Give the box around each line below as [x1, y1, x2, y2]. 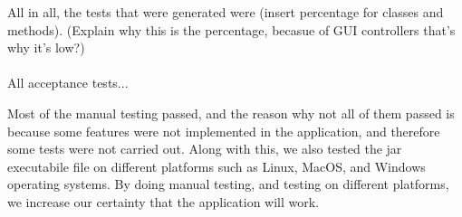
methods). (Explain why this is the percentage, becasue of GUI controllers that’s [7, 20, 456, 39]
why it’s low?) [7, 38, 85, 57]
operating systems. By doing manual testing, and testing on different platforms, [7, 175, 449, 193]
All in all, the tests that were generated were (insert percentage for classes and [7, 3, 444, 21]
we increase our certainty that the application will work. [7, 192, 320, 211]
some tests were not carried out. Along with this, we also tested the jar [7, 139, 402, 158]
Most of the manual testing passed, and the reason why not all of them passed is [7, 103, 455, 122]
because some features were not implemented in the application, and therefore [7, 121, 440, 140]
